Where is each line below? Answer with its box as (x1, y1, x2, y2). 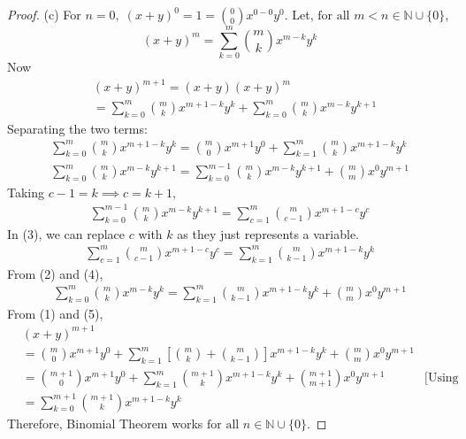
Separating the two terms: (7, 119, 148, 137)
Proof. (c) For (7, 5, 81, 23)
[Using (424, 372, 459, 385)
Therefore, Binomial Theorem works (7, 413, 203, 432)
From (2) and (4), (7, 264, 103, 282)
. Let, (284, 5, 314, 23)
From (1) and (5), (7, 304, 103, 322)
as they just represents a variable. (177, 224, 360, 243)
